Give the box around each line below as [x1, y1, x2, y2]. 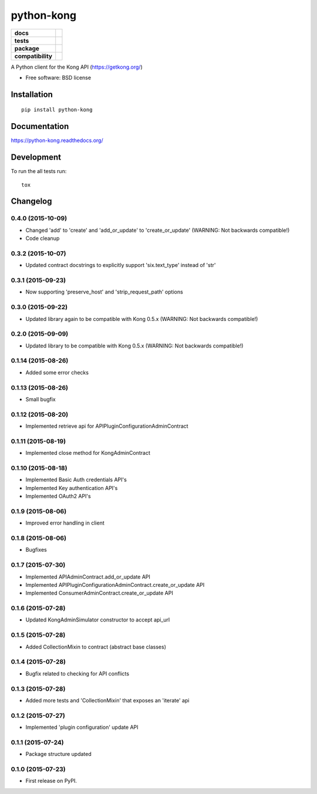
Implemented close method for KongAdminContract [25, 450, 151, 457]
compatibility [14, 52, 53, 60]
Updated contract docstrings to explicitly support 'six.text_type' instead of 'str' [25, 262, 216, 269]
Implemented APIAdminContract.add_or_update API [25, 573, 151, 580]
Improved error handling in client [25, 519, 105, 526]
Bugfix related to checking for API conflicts [25, 670, 129, 677]
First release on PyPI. [25, 778, 77, 785]
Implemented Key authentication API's [25, 484, 118, 491]
